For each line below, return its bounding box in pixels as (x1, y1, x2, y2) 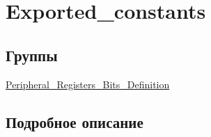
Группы (6, 44, 58, 65)
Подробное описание (6, 111, 143, 132)
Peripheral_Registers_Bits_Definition (6, 76, 170, 91)
